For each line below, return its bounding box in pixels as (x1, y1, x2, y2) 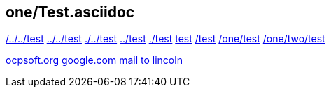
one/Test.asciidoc (6, 3, 135, 21)
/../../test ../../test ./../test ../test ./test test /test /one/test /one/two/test (6, 33, 325, 45)
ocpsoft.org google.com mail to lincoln (6, 54, 183, 67)
